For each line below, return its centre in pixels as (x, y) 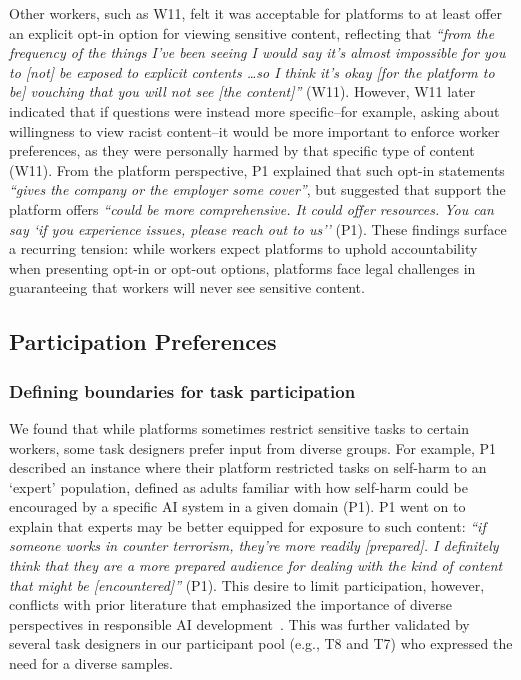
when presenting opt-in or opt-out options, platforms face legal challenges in (242, 267)
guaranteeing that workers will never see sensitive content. (187, 287)
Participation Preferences (143, 341)
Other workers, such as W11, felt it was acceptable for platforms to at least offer (255, 13)
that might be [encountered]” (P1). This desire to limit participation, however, (247, 584)
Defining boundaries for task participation (182, 390)
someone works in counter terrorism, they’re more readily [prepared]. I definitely (254, 545)
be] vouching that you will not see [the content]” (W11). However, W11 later (242, 91)
